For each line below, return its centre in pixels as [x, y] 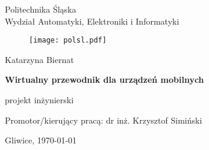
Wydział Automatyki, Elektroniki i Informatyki [92, 21]
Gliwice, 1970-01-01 [41, 140]
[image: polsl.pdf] [68, 40]
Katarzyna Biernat [39, 59]
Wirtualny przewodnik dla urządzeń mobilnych [104, 79]
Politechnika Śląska [41, 9]
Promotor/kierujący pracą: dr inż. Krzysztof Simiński [104, 120]
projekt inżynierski [39, 100]
